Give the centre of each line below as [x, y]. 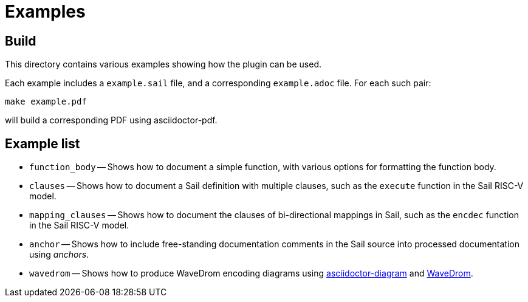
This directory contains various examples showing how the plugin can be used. [163, 64]
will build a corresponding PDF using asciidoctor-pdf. [111, 120]
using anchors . [59, 255]
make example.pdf [46, 102]
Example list [43, 143]
